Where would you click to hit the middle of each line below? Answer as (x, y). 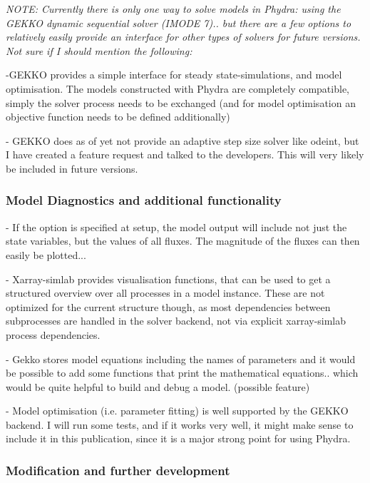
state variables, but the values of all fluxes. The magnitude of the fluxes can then (183, 241)
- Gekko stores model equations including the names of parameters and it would (181, 359)
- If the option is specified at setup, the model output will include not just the (176, 227)
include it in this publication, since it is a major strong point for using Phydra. (178, 438)
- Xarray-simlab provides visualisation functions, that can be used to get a (168, 279)
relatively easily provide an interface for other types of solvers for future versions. (183, 37)
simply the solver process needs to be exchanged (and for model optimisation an (181, 102)
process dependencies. (53, 334)
